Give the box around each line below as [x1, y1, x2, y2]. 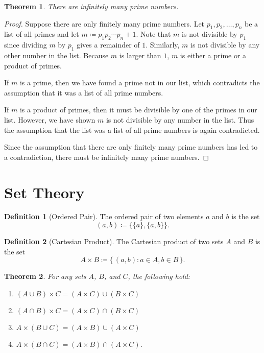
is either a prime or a [180, 50, 247, 60]
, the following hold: [128, 271, 190, 281]
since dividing [4, 39, 47, 50]
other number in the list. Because [4, 50, 109, 60]
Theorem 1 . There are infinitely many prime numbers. [4, 1, 179, 11]
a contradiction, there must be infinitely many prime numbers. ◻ [4, 151, 209, 162]
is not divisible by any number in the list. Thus [106, 114, 254, 125]
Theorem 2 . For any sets [4, 271, 86, 281]
